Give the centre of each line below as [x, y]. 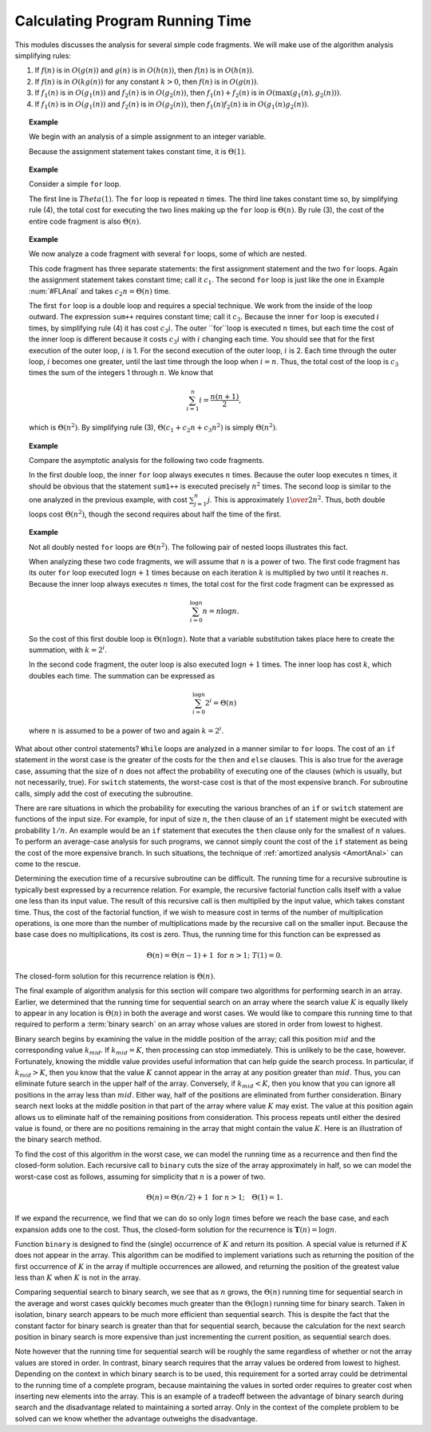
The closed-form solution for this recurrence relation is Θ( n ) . [115, 976]
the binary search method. [58, 1139]
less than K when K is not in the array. [78, 1278]
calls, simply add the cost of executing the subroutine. [104, 793]
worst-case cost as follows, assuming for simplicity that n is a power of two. [140, 1177]
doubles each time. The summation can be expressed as [122, 675]
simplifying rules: [43, 55]
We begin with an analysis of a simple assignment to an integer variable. [148, 136]
